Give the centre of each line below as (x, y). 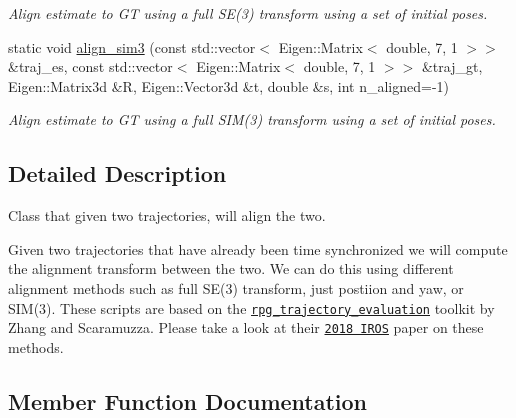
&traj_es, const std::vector (90, 66)
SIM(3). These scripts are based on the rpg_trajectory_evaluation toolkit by (251, 307)
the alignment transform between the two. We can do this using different (231, 268)
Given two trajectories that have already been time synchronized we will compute (258, 248)
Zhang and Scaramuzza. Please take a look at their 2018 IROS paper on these (246, 327)
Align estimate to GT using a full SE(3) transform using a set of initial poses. (248, 13)
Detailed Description (117, 173)
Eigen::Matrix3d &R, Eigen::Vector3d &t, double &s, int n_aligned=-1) (229, 85)
